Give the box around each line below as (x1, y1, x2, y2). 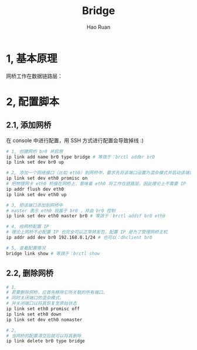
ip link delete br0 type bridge (6, 338, 85, 344)
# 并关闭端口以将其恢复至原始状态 (6, 300, 77, 307)
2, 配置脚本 (6, 95, 60, 108)
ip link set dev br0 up (6, 159, 64, 165)
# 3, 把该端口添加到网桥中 (6, 202, 63, 208)
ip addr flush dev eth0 (6, 186, 64, 192)
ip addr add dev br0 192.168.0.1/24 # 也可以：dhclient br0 (6, 235, 152, 241)
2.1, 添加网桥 (6, 120, 52, 130)
